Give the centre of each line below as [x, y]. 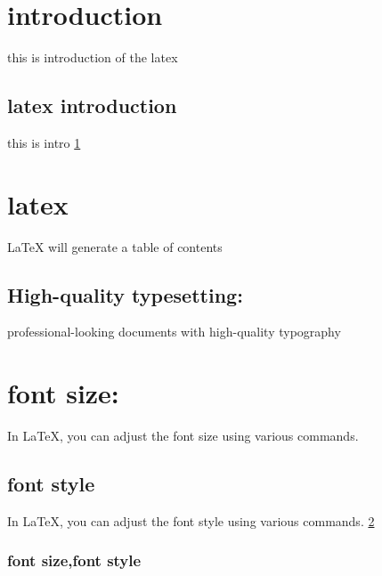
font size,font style [74, 560]
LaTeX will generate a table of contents [115, 246]
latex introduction [92, 105]
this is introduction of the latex [93, 57]
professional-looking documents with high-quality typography [174, 332]
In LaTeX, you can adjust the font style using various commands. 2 [191, 520]
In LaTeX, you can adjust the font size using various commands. [183, 436]
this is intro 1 [44, 142]
